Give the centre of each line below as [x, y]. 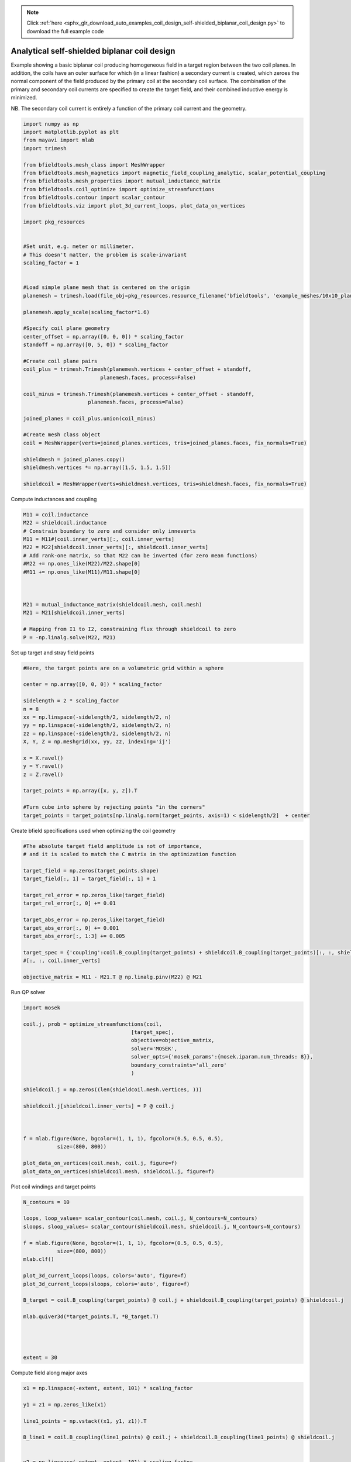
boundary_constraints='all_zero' [179, 1065]
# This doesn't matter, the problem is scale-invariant [105, 255]
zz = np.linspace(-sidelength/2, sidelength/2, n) [97, 733]
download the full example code [65, 31]
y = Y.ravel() [43, 766]
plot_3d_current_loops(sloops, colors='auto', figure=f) [106, 1284]
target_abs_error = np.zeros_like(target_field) [94, 920]
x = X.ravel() [43, 758]
